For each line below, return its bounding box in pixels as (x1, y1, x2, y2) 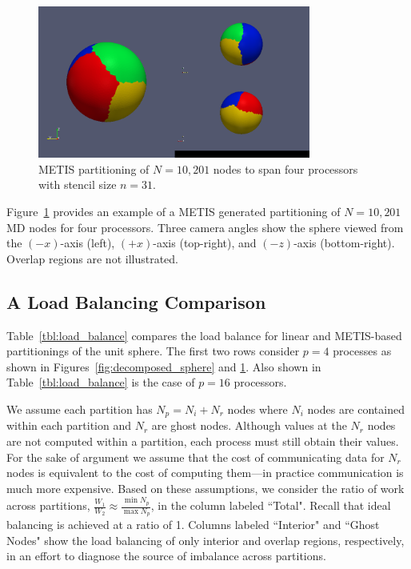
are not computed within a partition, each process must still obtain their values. (6, 432, 399, 449)
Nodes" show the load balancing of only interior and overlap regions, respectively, (6, 531, 405, 548)
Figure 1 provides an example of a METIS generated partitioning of (6, 202, 341, 219)
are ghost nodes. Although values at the (151, 417, 347, 434)
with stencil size (38, 176, 117, 193)
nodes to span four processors (213, 160, 358, 177)
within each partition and (6, 417, 132, 434)
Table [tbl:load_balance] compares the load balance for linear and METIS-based (6, 327, 402, 343)
